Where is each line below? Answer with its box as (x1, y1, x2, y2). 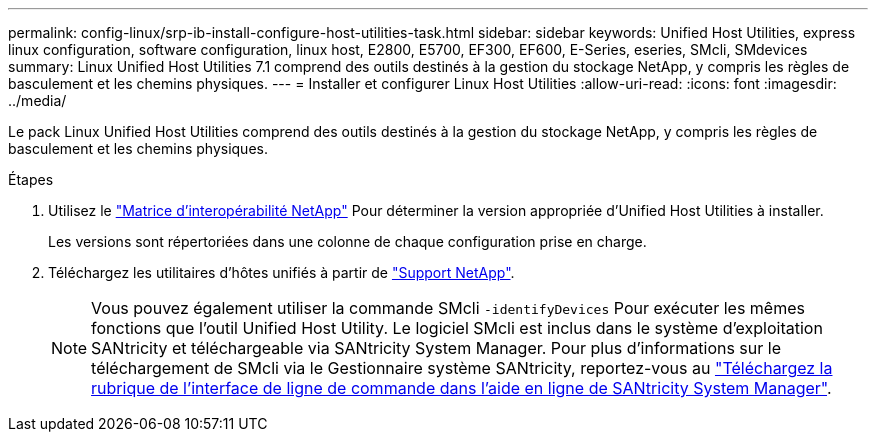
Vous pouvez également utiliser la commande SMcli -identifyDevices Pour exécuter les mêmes (91, 298, 805, 318)
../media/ (8, 92, 67, 109)
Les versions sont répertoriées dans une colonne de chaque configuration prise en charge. (48, 233, 647, 250)
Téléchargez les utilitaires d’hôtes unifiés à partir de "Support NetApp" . (48, 264, 515, 281)
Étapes (8, 171, 54, 188)
